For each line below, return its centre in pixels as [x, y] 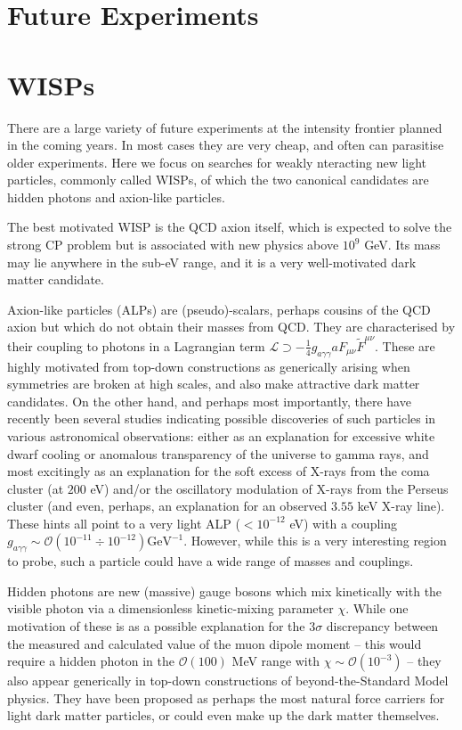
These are [409, 345]
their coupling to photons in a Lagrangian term [136, 345]
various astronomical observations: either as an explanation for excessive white [221, 435]
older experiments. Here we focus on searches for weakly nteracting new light [217, 162]
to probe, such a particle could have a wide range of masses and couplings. [211, 561]
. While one [377, 608]
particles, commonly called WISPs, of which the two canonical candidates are [218, 180]
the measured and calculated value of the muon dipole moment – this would [215, 643]
